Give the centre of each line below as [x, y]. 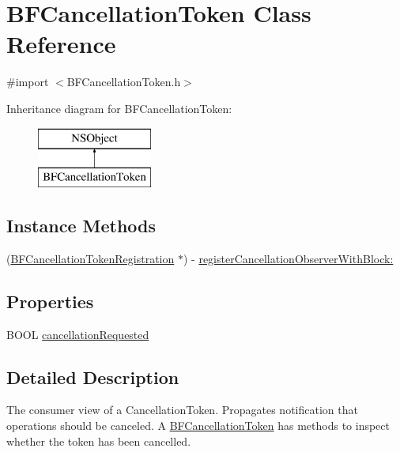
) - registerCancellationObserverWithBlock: [288, 258]
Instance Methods [81, 226]
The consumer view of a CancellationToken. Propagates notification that [182, 410]
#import [28, 82]
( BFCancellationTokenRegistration [91, 258]
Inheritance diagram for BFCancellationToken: [119, 108]
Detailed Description [93, 377]
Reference [61, 44]
